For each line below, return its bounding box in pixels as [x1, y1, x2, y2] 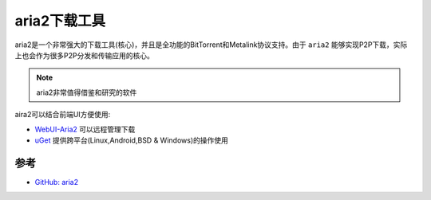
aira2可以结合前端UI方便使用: [14, 110, 111, 120]
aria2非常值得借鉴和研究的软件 [36, 88, 137, 97]
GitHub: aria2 [34, 177, 79, 186]
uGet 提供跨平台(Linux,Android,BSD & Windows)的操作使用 [34, 135, 229, 145]
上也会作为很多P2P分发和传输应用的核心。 [14, 50, 155, 60]
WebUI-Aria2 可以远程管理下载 [34, 124, 136, 134]
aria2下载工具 [14, 12, 106, 29]
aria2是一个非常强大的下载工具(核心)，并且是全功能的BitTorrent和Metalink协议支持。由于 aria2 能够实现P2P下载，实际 [14, 40, 408, 49]
